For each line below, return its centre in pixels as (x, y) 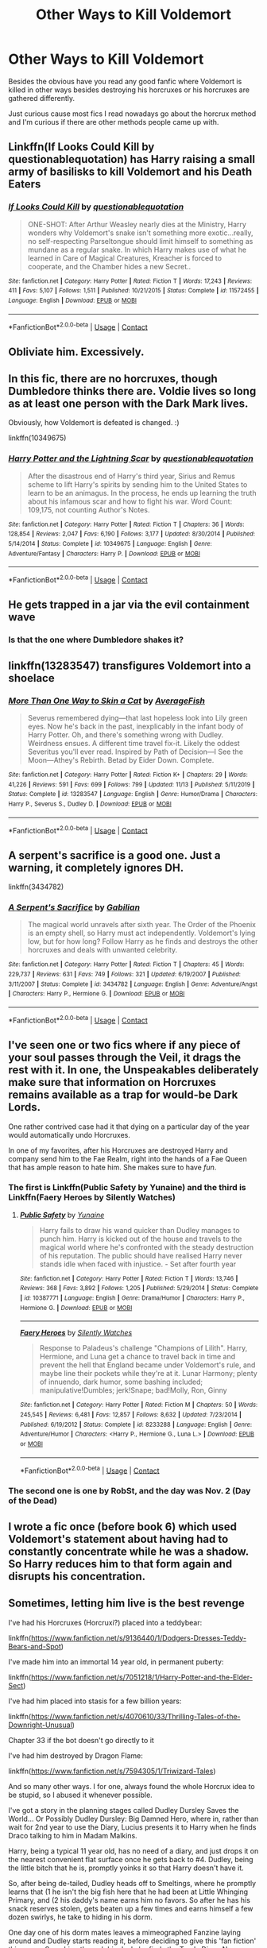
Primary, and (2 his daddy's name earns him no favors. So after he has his (129, 1900)
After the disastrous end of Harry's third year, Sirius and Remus (132, 476)
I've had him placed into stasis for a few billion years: (95, 1701)
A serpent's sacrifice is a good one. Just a (114, 855)
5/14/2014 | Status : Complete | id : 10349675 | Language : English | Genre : (110, 544)
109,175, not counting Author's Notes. (89, 509)
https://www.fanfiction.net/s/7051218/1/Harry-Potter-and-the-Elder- (141, 1677)
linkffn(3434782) (36, 887)
